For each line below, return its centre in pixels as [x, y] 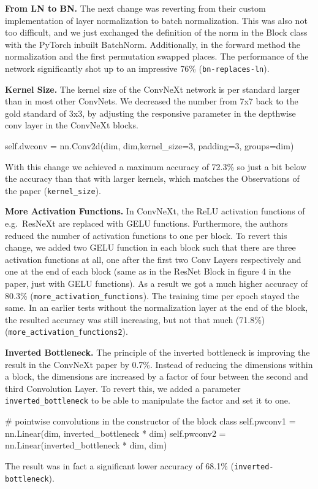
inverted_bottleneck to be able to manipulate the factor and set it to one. [148, 400]
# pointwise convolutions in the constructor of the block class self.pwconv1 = [150, 421]
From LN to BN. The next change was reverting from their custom [135, 8]
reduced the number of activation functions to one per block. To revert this [146, 235]
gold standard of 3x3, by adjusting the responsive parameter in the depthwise [150, 113]
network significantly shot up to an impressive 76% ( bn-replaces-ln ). [137, 68]
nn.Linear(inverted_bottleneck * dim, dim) [86, 445]
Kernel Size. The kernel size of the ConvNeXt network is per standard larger [153, 89]
